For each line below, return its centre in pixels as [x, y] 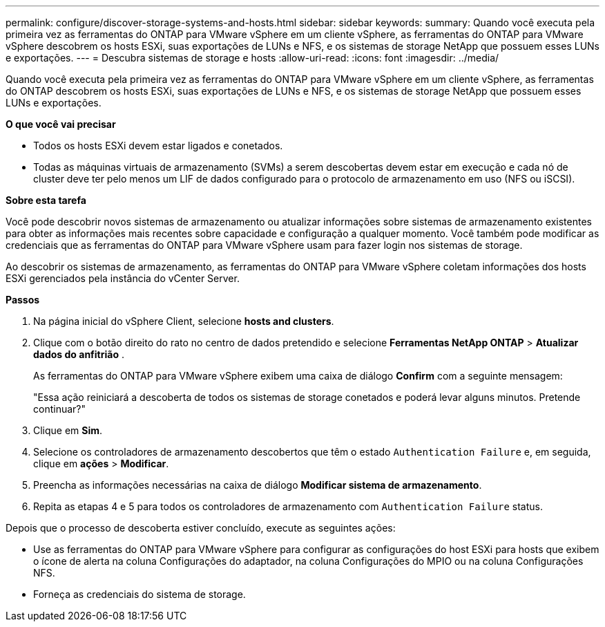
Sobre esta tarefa [46, 200]
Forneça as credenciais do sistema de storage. [140, 594]
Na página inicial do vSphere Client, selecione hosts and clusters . [184, 321]
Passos [23, 300]
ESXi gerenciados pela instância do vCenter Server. [123, 278]
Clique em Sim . [68, 430]
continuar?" [59, 409]
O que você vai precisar [61, 124]
